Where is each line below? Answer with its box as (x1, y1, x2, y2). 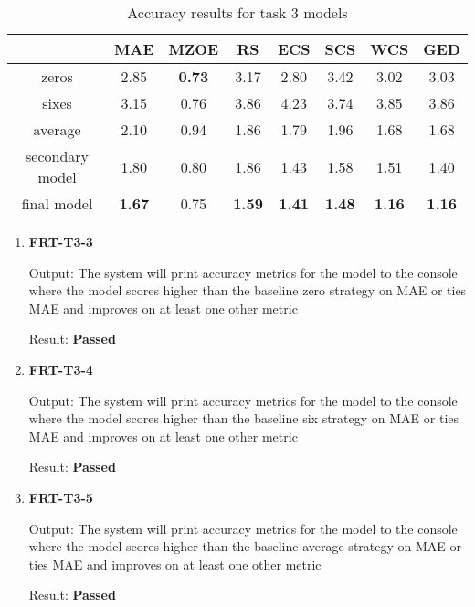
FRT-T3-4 (28, 359, 93, 378)
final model (21, 193, 93, 214)
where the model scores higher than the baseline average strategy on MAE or (28, 537, 461, 556)
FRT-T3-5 (28, 487, 93, 506)
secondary (26, 145, 90, 166)
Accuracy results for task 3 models (127, 2, 348, 23)
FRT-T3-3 (28, 232, 93, 250)
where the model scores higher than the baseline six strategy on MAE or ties (28, 409, 459, 428)
